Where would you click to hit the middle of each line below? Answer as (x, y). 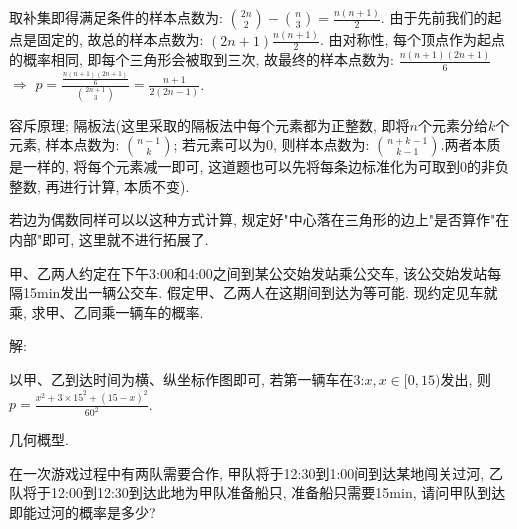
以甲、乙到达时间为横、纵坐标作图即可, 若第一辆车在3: (187, 378)
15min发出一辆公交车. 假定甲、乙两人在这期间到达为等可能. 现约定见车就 (260, 292)
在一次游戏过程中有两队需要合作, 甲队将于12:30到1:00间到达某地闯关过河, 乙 (256, 472)
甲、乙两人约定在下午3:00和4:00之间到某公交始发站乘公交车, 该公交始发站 (248, 272)
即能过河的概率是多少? (82, 512)
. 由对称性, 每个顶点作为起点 (412, 39)
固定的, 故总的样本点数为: (120, 39)
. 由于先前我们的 (434, 17)
